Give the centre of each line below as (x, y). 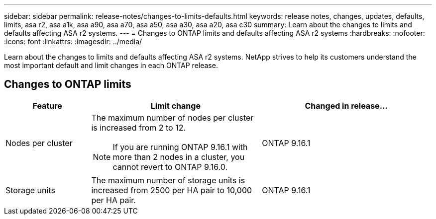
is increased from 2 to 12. (139, 127)
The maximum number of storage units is (168, 180)
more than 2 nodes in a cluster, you (179, 157)
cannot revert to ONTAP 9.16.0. (170, 167)
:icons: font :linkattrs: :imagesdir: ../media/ (73, 41)
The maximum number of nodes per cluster (172, 117)
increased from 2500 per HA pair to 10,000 (172, 190)
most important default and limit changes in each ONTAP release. (111, 65)
